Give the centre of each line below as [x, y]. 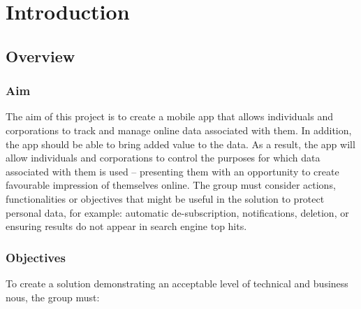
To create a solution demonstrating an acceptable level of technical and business [177, 283]
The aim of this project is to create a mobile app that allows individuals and [169, 116]
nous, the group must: [53, 297]
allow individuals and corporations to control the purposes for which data [163, 158]
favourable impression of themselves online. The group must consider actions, [171, 185]
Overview [40, 56]
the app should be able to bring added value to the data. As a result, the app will [180, 144]
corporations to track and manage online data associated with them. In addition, [179, 130]
